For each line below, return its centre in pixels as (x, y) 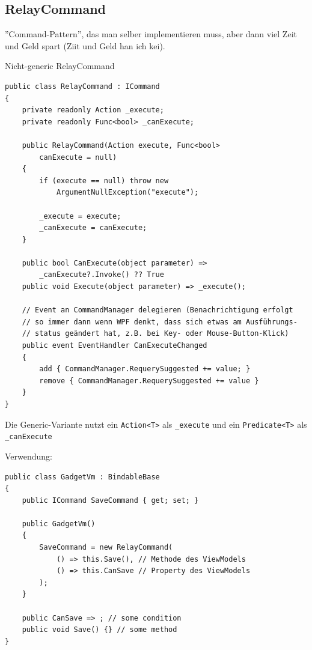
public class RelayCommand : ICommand (82, 86)
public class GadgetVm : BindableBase (82, 477)
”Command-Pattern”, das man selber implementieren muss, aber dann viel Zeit (151, 34)
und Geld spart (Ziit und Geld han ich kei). (85, 45)
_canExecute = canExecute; (93, 228)
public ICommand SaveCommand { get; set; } (110, 500)
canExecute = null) (78, 157)
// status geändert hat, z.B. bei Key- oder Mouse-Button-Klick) (155, 334)
